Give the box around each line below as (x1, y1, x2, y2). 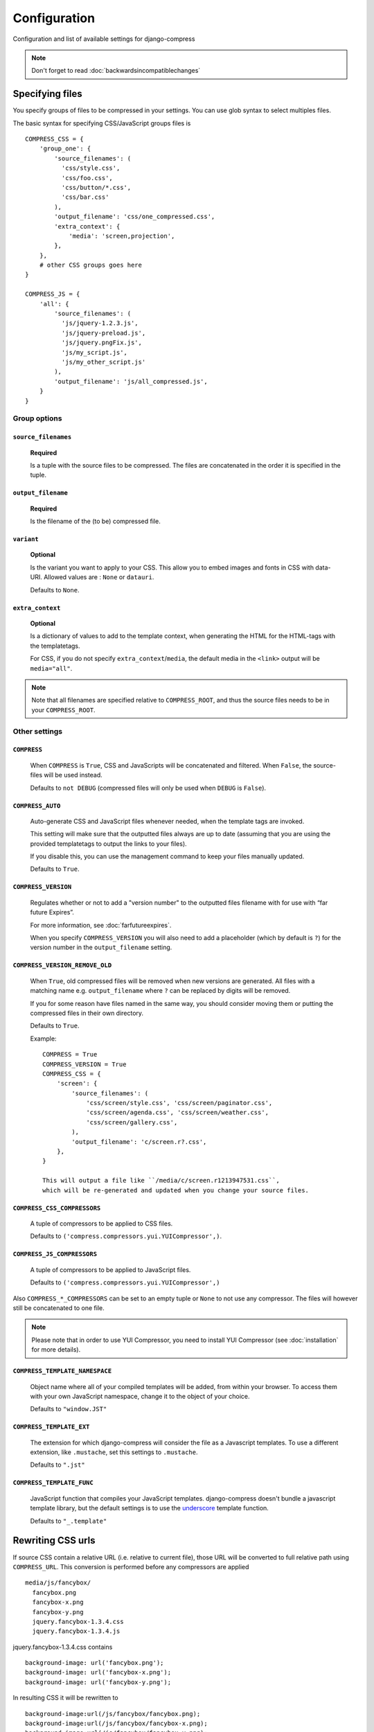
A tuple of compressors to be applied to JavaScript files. (30, 1265, 191, 1274)
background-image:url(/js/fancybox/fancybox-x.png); (25, 1720, 208, 1728)
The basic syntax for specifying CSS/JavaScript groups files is (12, 118, 191, 127)
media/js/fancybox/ (25, 1579, 91, 1587)
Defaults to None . (30, 585, 80, 594)
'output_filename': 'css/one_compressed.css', (54, 213, 215, 221)
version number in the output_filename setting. (30, 943, 172, 952)
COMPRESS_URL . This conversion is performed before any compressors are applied (12, 1562, 249, 1571)
